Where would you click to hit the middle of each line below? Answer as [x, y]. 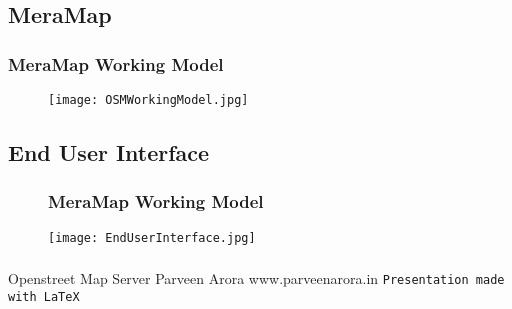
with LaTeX [44, 296]
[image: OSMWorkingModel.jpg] [148, 100]
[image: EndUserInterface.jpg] [152, 237]
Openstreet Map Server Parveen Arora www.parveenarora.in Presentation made [256, 278]
